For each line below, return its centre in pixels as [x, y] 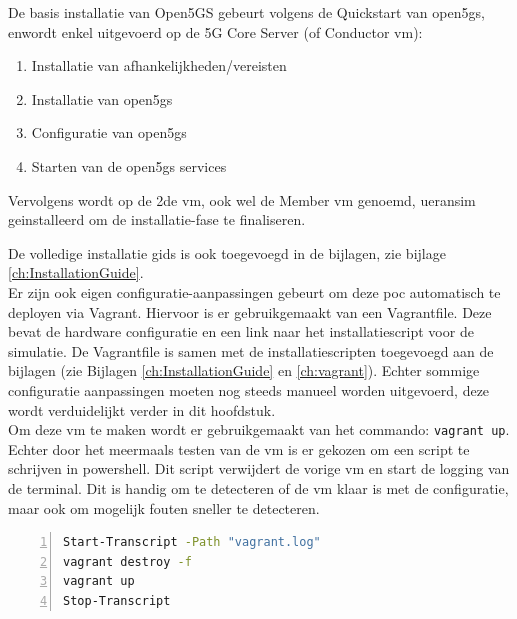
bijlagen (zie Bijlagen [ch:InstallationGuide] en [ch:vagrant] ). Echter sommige [244, 370]
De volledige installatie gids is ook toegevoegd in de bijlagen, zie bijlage [227, 252]
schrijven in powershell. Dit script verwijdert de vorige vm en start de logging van [259, 468]
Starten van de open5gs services [129, 165]
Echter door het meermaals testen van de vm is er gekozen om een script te [239, 448]
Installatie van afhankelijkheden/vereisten [159, 65]
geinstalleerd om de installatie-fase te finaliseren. [157, 219]
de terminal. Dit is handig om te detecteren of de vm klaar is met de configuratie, [258, 487]
